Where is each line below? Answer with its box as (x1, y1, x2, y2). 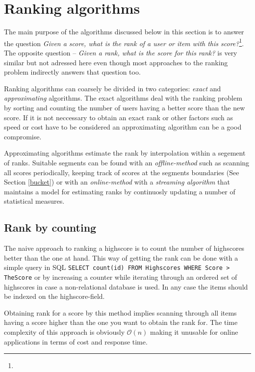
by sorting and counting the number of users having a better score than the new (4, 102, 245, 112)
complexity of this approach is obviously (4, 326, 125, 337)
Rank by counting (4, 220, 97, 235)
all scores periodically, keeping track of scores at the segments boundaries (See (4, 167, 239, 177)
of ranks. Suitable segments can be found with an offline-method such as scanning (4, 157, 250, 167)
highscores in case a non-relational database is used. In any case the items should (4, 281, 248, 292)
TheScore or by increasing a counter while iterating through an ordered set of (4, 271, 237, 282)
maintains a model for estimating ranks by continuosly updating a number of (4, 186, 235, 196)
